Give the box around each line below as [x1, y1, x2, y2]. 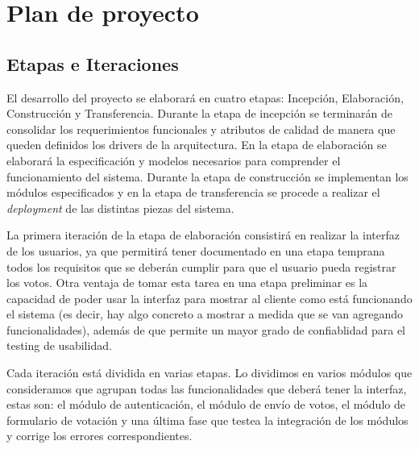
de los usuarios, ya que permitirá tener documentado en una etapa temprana [6, 242, 385, 259]
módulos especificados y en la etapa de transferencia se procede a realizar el [6, 184, 380, 201]
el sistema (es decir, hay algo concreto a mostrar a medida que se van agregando [6, 306, 404, 322]
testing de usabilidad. [6, 337, 112, 354]
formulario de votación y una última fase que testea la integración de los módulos [6, 411, 409, 428]
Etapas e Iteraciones [6, 51, 179, 76]
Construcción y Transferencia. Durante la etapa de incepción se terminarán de [6, 105, 392, 122]
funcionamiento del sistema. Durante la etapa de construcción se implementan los [6, 168, 409, 185]
